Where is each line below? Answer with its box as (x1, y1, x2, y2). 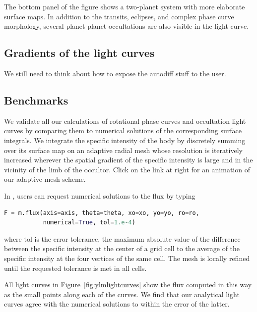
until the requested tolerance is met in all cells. (4, 262, 147, 273)
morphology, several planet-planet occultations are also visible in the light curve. (4, 21, 249, 31)
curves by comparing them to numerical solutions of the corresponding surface (4, 125, 242, 136)
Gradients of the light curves (4, 45, 155, 60)
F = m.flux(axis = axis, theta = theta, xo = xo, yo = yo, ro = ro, (4, 209, 199, 216)
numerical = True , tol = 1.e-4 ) (43, 219, 135, 226)
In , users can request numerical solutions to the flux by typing (4, 190, 195, 201)
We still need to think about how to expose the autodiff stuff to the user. (4, 68, 226, 78)
